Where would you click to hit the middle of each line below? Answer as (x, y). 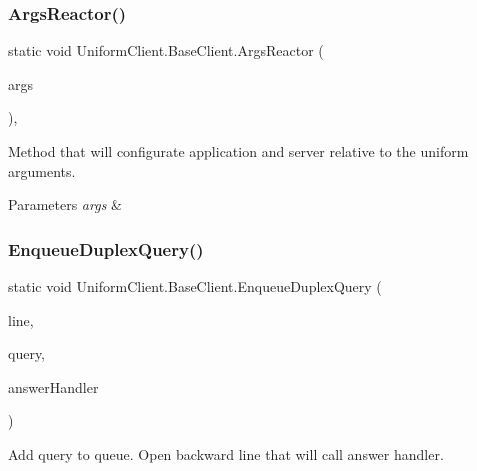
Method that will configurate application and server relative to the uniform (238, 151)
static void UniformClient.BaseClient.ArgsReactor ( (166, 50)
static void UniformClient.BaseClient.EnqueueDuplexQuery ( (195, 286)
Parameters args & (65, 204)
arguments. (42, 170)
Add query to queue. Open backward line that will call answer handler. (226, 453)
